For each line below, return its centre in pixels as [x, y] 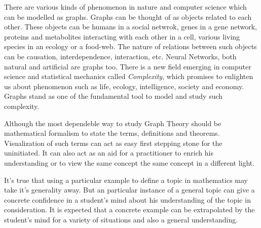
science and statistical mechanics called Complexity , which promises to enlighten [129, 76]
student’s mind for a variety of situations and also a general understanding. [121, 219]
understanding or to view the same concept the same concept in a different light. [129, 162]
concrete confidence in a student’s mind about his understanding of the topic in [127, 199]
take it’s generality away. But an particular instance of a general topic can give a [129, 190]
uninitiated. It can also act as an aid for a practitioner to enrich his [109, 153]
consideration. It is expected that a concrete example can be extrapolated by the [129, 210]
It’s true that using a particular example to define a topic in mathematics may [126, 180]
